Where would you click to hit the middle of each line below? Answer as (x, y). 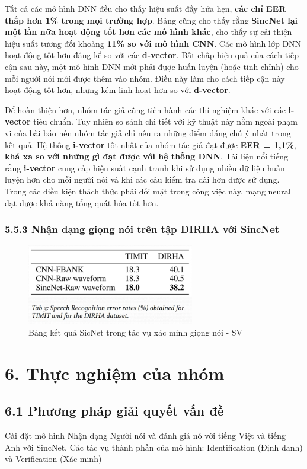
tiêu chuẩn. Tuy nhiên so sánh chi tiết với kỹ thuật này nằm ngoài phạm (166, 121)
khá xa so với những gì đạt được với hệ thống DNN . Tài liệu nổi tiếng (147, 156)
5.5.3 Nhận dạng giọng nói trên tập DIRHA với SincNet (142, 229)
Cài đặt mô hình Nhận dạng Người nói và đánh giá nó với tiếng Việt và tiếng (145, 435)
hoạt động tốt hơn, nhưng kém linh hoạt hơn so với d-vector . (118, 90)
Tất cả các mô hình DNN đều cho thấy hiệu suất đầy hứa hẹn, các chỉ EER (145, 8)
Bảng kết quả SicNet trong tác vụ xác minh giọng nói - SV (136, 332)
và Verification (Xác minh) (53, 459)
